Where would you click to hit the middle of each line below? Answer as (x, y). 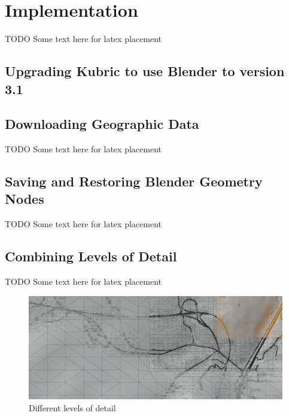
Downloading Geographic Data (102, 124)
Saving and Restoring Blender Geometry (134, 181)
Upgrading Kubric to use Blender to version (145, 71)
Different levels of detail (72, 407)
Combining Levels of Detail (91, 256)
